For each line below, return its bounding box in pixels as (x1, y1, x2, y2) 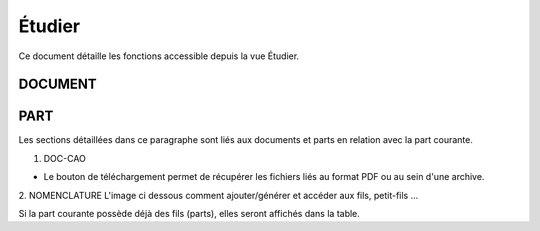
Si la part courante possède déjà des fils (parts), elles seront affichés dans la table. (18, 208, 360, 220)
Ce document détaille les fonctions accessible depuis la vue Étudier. (18, 50, 300, 62)
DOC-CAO (43, 152, 87, 164)
